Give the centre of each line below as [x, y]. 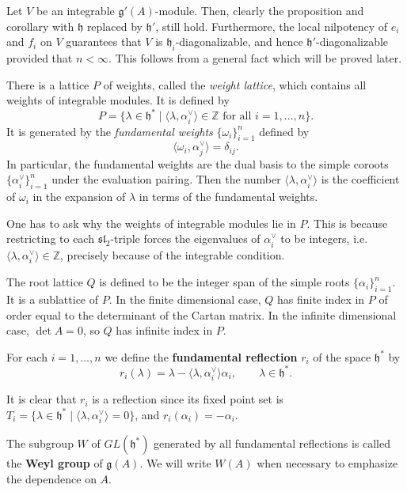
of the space [342, 356]
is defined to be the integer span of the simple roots [224, 282]
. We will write [175, 463]
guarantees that [104, 42]
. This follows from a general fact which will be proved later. [255, 57]
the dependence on [51, 478]
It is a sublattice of [53, 299]
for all [237, 117]
